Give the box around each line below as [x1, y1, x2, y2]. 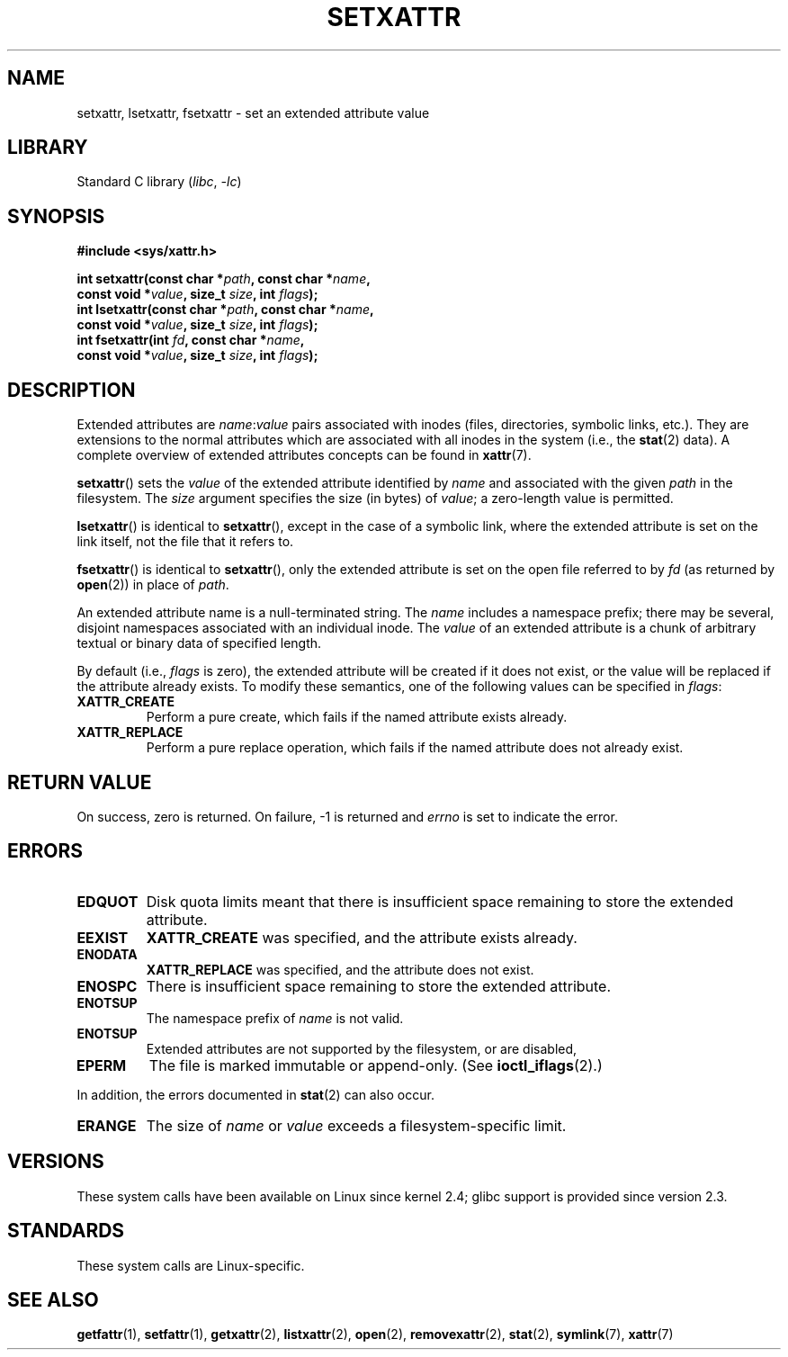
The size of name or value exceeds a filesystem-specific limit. [146, 1116, 567, 1135]
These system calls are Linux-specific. [76, 1257, 305, 1273]
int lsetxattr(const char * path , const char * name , [76, 301, 374, 318]
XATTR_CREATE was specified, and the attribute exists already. [146, 928, 578, 947]
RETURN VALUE [7, 770, 152, 794]
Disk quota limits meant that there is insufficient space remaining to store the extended [146, 892, 734, 911]
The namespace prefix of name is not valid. [146, 1010, 404, 1026]
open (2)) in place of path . [76, 577, 229, 593]
